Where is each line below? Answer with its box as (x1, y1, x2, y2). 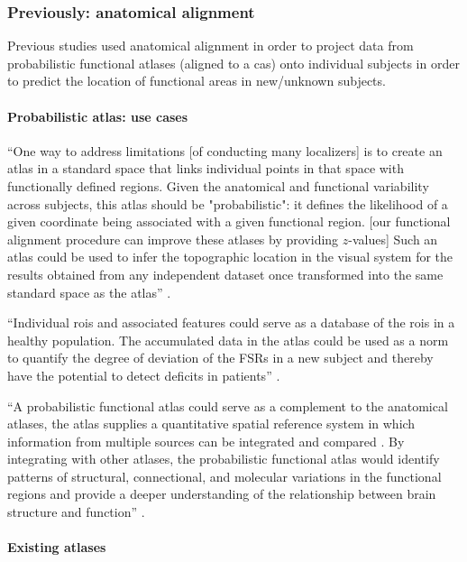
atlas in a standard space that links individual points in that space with (7, 159, 404, 178)
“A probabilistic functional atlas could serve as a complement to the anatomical (7, 396, 448, 415)
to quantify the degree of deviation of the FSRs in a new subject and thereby (7, 348, 434, 367)
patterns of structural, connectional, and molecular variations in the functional (7, 466, 442, 485)
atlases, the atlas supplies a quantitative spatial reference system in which (7, 414, 416, 433)
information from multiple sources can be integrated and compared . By (7, 431, 405, 450)
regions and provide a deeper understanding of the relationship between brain (7, 484, 436, 503)
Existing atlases (7, 538, 106, 557)
